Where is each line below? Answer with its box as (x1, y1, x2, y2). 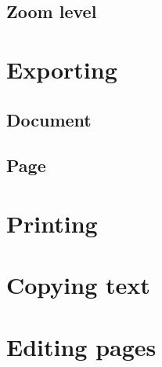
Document (6, 107, 92, 131)
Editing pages (6, 330, 157, 362)
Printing (6, 207, 98, 239)
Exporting (6, 53, 117, 85)
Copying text (6, 269, 150, 301)
